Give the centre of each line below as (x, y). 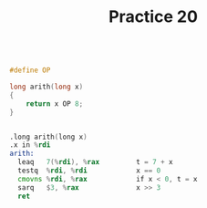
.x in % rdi (30, 145)
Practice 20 (153, 17)
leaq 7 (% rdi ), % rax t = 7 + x (95, 162)
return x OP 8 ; (55, 104)
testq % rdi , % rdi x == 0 (89, 171)
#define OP (30, 70)
